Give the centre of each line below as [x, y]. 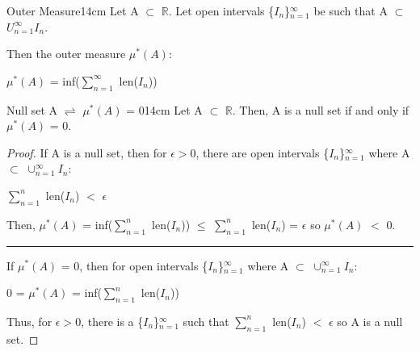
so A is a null [370, 321]
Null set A [32, 109]
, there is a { [112, 321]
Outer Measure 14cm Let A [73, 10]
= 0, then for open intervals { [134, 265]
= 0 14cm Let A [164, 109]
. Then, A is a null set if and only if [321, 109]
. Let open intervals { [221, 10]
